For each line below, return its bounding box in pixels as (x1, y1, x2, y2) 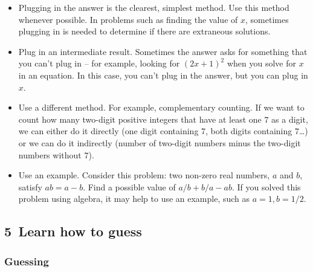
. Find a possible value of (83, 180, 176, 193)
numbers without (18, 148, 82, 161)
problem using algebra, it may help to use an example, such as (18, 192, 250, 205)
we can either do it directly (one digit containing (18, 125, 199, 137)
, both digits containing (205, 125, 292, 137)
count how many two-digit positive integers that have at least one (18, 112, 262, 125)
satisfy (18, 180, 42, 193)
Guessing (4, 253, 49, 268)
